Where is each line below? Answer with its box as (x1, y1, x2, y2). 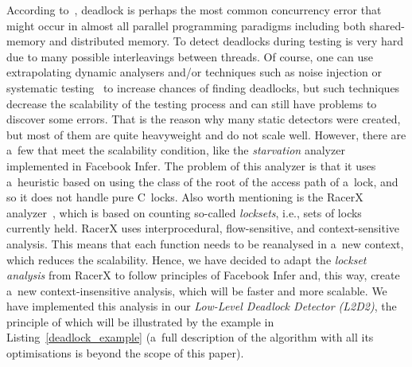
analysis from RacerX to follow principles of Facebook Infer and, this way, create (6, 267, 400, 283)
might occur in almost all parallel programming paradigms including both (6, 17, 366, 33)
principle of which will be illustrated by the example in (6, 313, 274, 330)
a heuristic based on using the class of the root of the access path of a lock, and (6, 173, 398, 189)
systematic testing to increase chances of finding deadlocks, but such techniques (6, 79, 400, 96)
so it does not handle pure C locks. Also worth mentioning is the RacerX (6, 189, 363, 205)
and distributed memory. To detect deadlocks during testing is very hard (49, 33, 404, 49)
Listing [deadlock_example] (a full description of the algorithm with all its (6, 329, 374, 346)
